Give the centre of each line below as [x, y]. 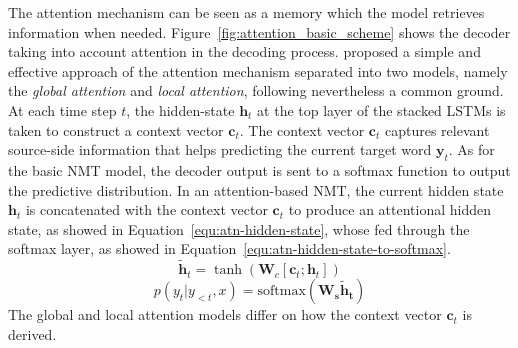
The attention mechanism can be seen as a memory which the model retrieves [246, 12]
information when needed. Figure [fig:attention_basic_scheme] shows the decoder [259, 31]
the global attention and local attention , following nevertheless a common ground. [256, 90]
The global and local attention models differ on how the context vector [225, 314]
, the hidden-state [180, 109]
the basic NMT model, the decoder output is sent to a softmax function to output [259, 169]
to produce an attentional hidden [390, 209]
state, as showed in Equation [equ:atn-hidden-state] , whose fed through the [239, 228]
